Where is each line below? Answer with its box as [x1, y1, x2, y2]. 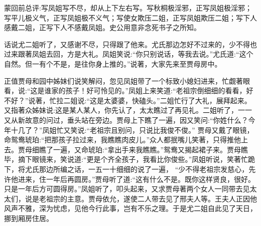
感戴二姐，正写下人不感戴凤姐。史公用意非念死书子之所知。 [4, 22, 201, 33]
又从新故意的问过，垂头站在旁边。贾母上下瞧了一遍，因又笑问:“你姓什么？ [4, 114, 248, 125]
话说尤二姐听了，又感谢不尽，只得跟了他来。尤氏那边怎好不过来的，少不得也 [4, 39, 257, 49]
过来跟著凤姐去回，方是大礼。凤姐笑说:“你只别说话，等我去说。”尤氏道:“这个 [4, 49, 253, 59]
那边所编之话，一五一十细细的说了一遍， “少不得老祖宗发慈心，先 [39, 163, 256, 174]
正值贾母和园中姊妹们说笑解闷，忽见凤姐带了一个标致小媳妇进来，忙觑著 [4, 75, 243, 86]
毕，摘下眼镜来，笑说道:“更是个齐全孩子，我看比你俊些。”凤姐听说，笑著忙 [4, 154, 248, 164]
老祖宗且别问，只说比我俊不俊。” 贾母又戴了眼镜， [90, 124, 254, 135]
